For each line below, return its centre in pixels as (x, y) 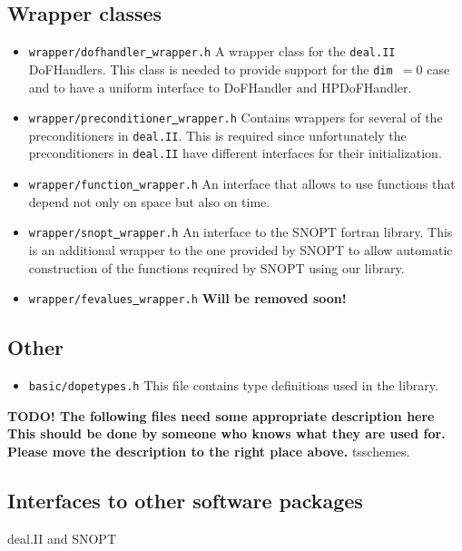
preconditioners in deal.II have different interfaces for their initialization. (235, 153)
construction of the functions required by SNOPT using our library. (216, 267)
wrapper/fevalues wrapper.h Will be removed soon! (187, 298)
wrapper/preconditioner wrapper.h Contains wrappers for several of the (236, 118)
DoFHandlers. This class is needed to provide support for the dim (211, 69)
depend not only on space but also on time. (149, 201)
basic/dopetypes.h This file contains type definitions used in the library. (233, 385)
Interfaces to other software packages (185, 500)
